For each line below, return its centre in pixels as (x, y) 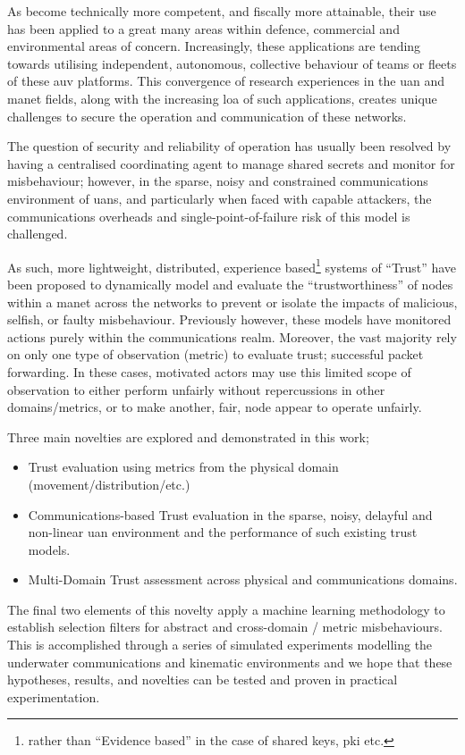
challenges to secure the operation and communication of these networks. (207, 116)
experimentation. (54, 696)
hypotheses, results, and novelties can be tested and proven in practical (203, 679)
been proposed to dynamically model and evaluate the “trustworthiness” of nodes (230, 284)
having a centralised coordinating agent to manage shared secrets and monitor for (231, 163)
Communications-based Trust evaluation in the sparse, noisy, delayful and (230, 514)
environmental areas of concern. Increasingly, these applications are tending (214, 46)
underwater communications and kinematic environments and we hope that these (230, 662)
